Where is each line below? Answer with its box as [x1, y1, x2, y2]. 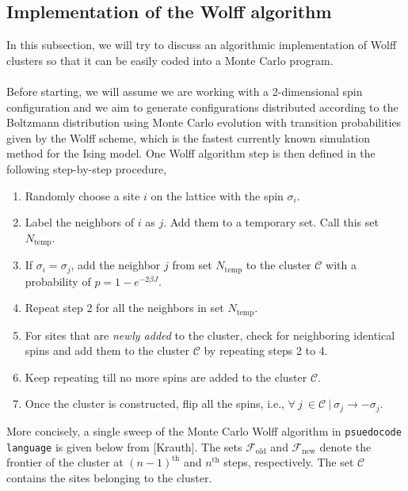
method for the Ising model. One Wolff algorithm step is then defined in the [6, 145, 376, 162]
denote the [319, 438, 372, 455]
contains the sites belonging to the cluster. [6, 469, 212, 485]
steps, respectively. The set [223, 454, 354, 470]
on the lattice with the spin [151, 187, 284, 204]
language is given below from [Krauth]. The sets [6, 438, 242, 455]
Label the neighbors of [25, 214, 135, 230]
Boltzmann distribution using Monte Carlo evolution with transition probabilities [6, 114, 402, 131]
